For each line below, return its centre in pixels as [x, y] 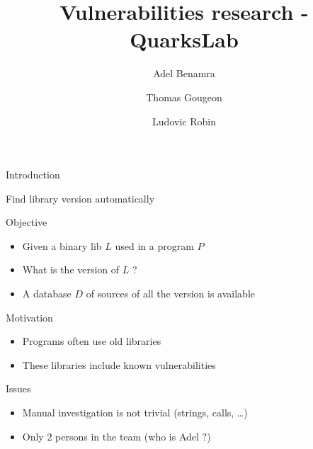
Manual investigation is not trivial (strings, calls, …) [135, 413]
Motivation [29, 317]
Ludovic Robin [184, 121]
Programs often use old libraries [92, 341]
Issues [18, 388]
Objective [27, 222]
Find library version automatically [80, 198]
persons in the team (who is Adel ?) [133, 436]
